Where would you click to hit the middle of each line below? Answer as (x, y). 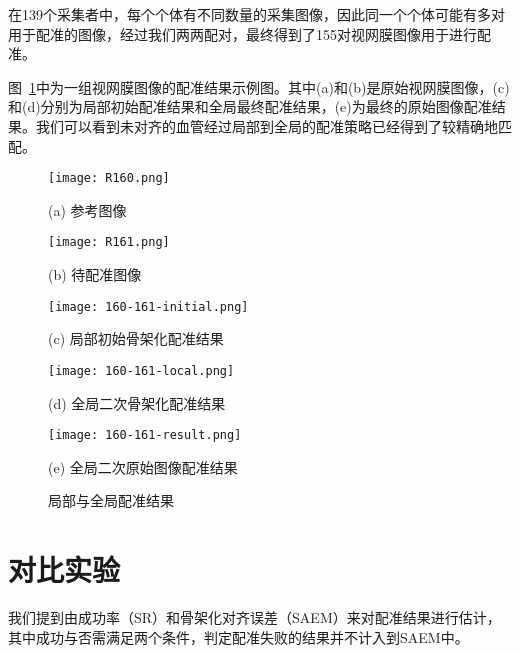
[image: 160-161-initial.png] (148, 306)
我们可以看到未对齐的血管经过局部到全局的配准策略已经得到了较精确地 (266, 125)
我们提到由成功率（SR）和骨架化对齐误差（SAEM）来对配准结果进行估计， (254, 617)
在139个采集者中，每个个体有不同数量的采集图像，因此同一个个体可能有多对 (256, 14)
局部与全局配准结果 (111, 500)
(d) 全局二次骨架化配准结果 (137, 402)
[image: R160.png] (109, 178)
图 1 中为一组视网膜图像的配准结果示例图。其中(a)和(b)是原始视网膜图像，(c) (259, 86)
